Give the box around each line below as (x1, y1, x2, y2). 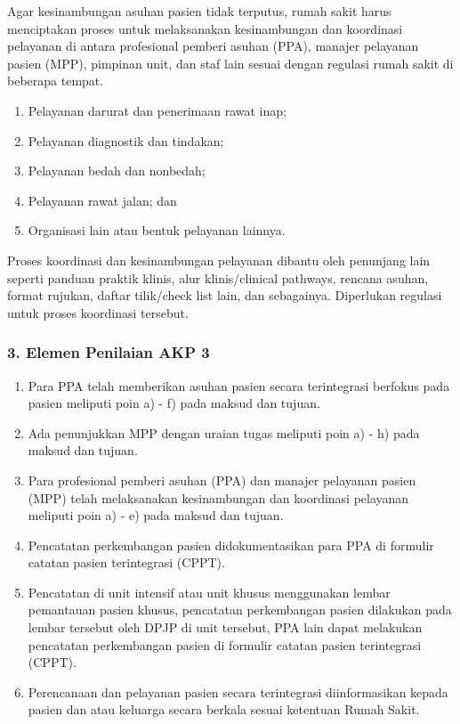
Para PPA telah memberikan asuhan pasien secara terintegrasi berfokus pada (28, 376, 450, 395)
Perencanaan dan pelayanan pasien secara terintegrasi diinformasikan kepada (28, 682, 448, 701)
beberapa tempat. (7, 71, 104, 90)
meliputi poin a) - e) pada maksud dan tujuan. (28, 506, 284, 525)
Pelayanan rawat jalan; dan (28, 191, 177, 209)
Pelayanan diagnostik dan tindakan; (28, 131, 224, 150)
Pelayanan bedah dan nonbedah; (28, 161, 206, 180)
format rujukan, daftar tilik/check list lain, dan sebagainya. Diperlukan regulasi (7, 286, 442, 305)
